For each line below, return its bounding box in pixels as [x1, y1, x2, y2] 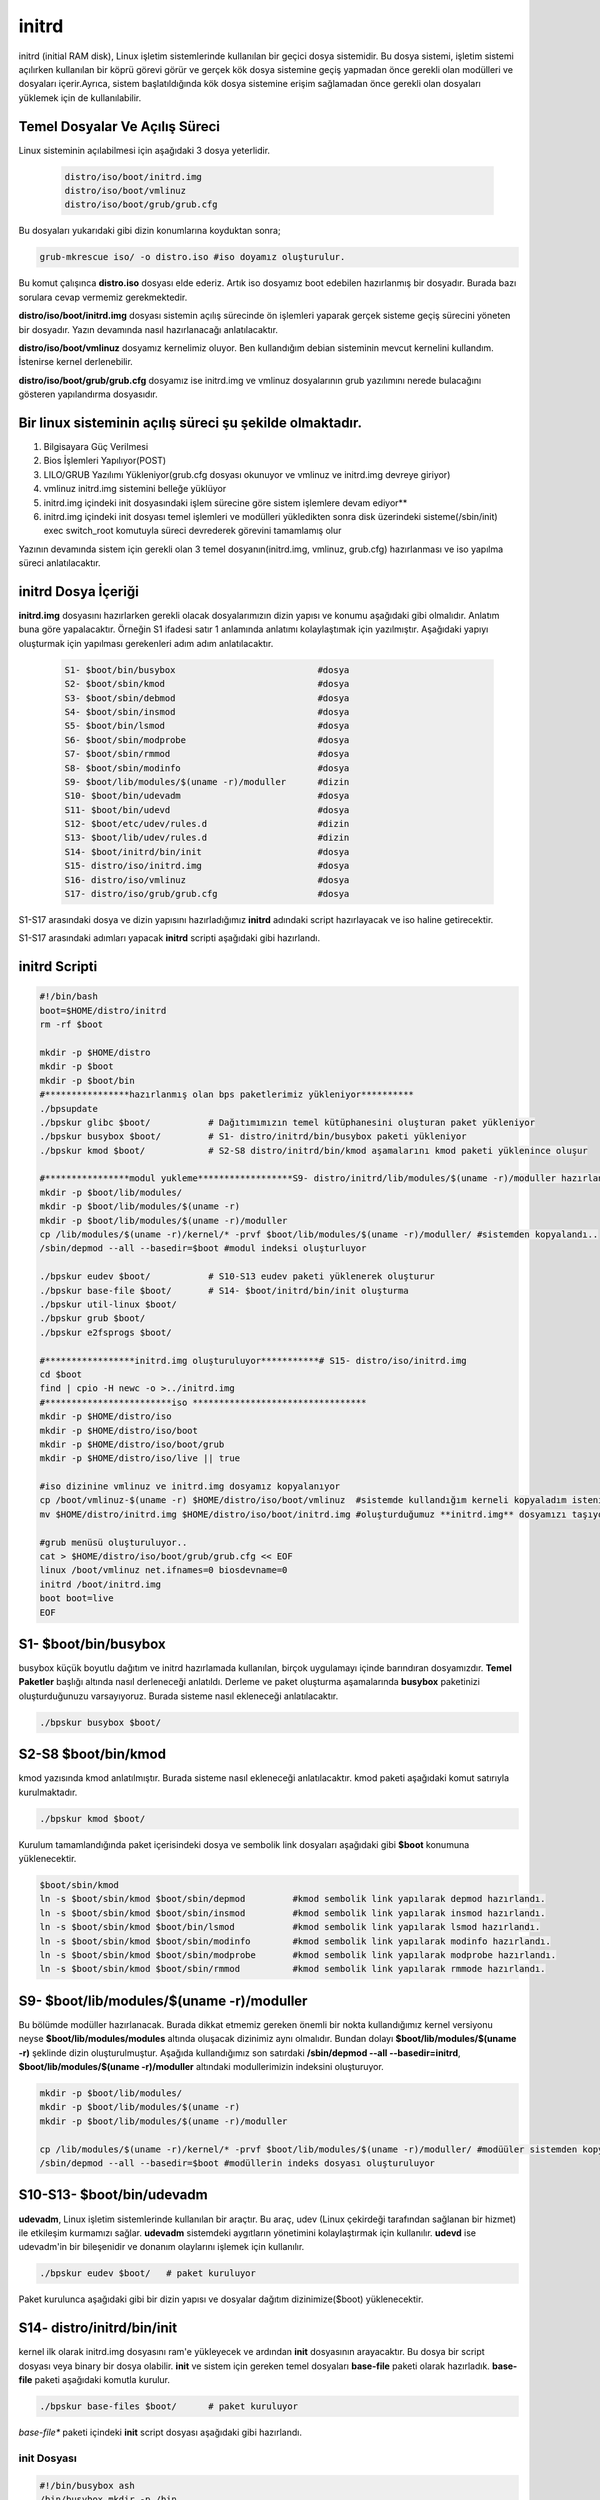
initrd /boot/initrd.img [39, 1578, 162, 1590]
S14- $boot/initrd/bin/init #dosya [64, 846, 350, 857]
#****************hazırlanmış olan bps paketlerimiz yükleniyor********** [39, 1089, 415, 1100]
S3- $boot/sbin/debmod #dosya [64, 692, 350, 704]
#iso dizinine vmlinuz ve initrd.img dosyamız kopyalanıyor [39, 1481, 341, 1492]
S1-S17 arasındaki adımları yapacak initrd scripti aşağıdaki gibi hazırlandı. [18, 932, 320, 944]
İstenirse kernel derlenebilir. [18, 356, 134, 368]
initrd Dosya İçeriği [18, 583, 139, 600]
